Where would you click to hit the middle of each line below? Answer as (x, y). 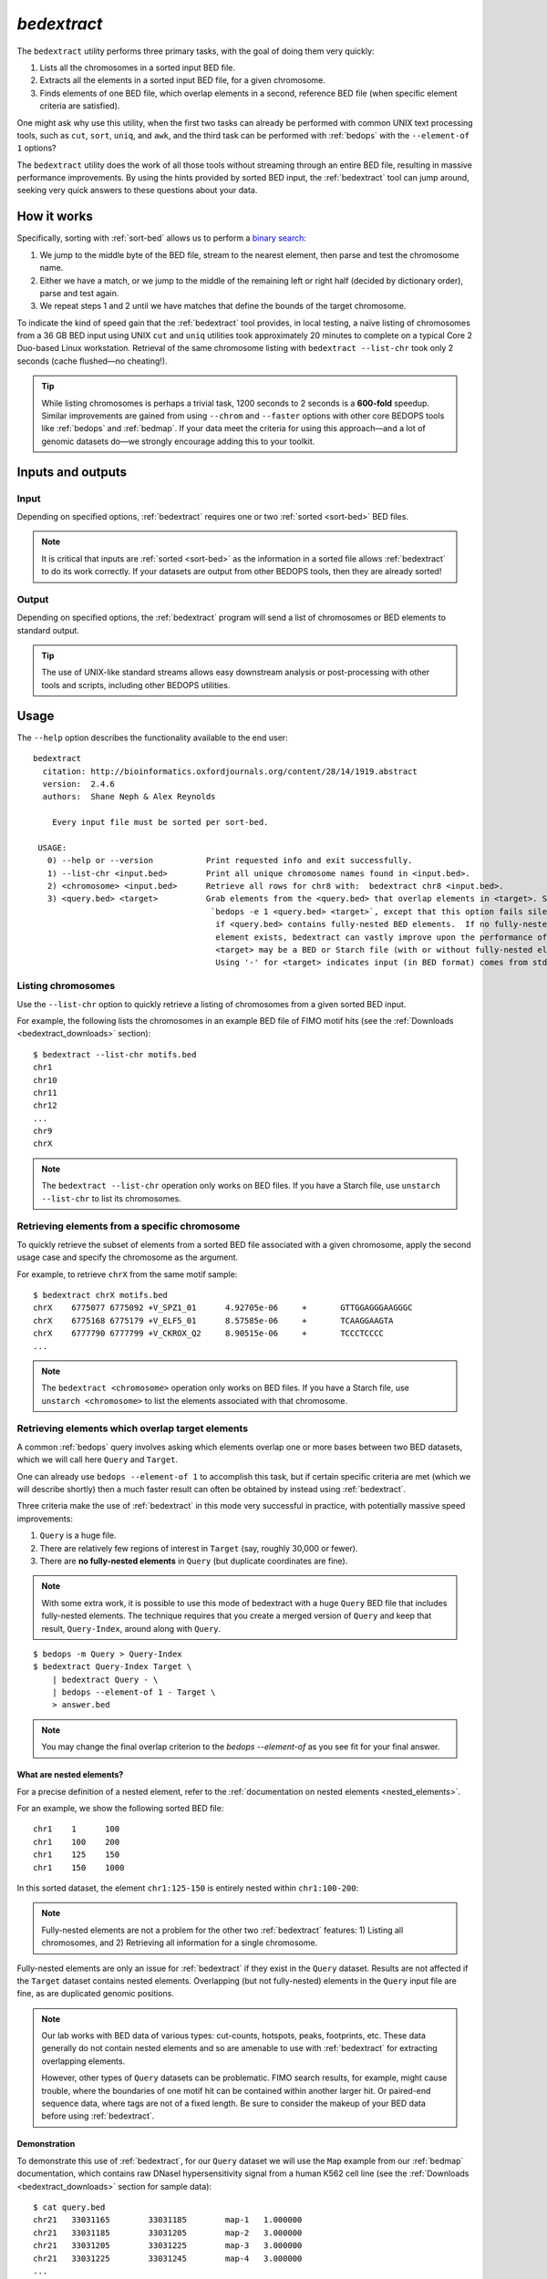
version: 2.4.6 (79, 784)
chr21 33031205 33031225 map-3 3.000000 (168, 2246)
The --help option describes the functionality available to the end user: (152, 737)
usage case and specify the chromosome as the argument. (128, 1257)
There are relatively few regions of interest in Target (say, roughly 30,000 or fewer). (199, 1548)
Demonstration (46, 2144)
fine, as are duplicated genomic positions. (96, 1994)
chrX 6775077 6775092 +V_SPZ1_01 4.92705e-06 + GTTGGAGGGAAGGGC (223, 1308)
